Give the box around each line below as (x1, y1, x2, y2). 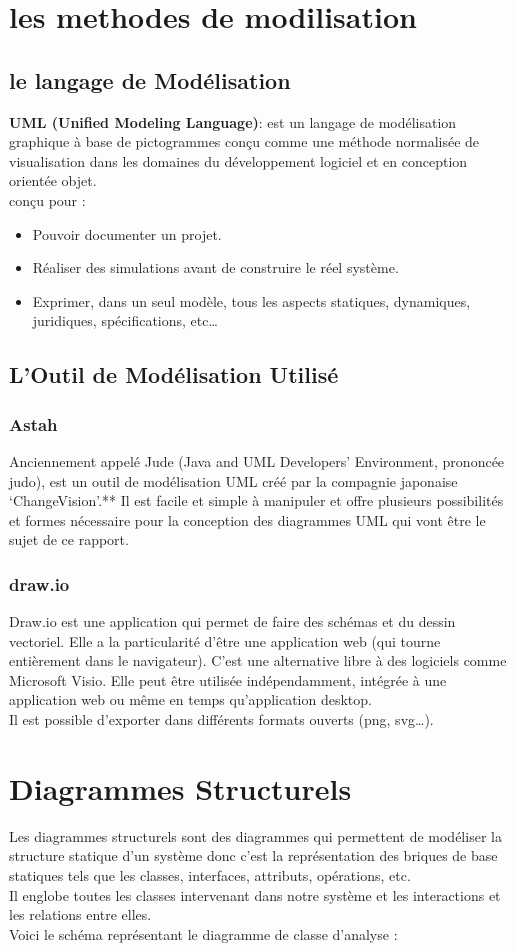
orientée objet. (9, 170, 97, 191)
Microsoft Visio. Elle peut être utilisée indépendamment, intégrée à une (9, 669, 447, 690)
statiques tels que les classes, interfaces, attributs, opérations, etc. (9, 864, 411, 885)
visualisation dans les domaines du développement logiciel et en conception (9, 150, 468, 171)
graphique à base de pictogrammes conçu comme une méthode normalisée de (9, 131, 480, 152)
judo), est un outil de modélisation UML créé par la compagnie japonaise (9, 470, 458, 491)
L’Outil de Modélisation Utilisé (9, 359, 339, 390)
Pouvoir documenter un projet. (32, 223, 222, 244)
